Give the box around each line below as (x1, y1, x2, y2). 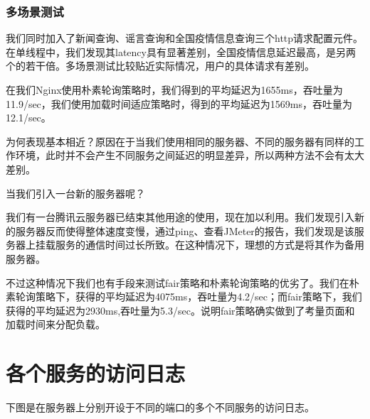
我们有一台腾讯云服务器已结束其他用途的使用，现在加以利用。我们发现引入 (6, 209, 354, 224)
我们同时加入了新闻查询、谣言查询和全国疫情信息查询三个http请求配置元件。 (6, 31, 364, 45)
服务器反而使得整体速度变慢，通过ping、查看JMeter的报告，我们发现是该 (15, 223, 354, 238)
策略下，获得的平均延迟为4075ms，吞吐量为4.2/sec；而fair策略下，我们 (35, 289, 362, 304)
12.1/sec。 (6, 110, 51, 125)
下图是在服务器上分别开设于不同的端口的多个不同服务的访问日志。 (6, 400, 314, 415)
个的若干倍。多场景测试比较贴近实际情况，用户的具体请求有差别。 (6, 58, 314, 73)
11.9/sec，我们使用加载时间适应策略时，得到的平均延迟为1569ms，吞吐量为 (6, 96, 353, 111)
